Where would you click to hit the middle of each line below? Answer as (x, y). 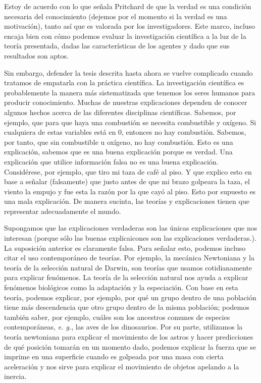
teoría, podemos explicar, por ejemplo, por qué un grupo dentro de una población (130, 297)
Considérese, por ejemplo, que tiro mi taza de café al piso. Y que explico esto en (128, 171)
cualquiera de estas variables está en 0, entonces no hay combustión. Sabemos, (125, 132)
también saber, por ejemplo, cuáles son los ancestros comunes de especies (117, 317)
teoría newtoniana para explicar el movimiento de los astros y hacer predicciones (129, 337)
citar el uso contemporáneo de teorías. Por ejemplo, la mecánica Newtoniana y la (129, 258)
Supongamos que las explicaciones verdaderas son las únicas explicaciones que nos (131, 228)
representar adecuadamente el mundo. (63, 211)
